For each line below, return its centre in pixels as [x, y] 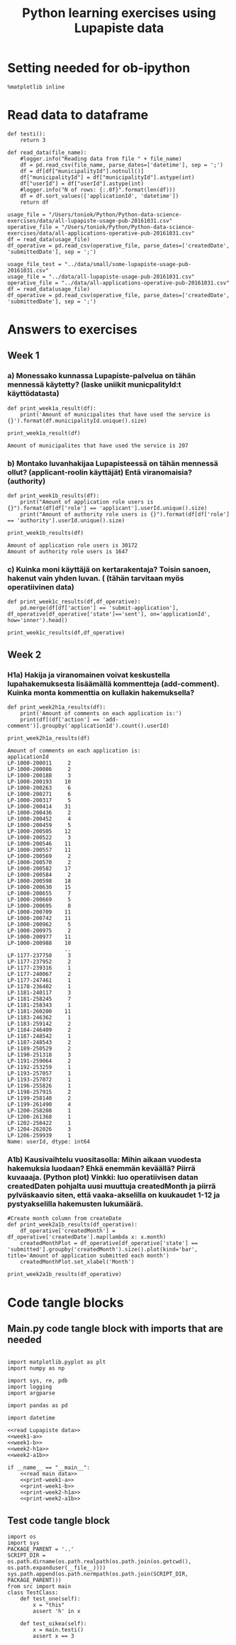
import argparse [31, 1393]
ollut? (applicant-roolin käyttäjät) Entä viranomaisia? [100, 472]
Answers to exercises [72, 329]
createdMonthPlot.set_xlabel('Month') [77, 1262]
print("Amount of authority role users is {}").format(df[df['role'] [125, 515]
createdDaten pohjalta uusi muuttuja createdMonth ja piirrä [112, 1186]
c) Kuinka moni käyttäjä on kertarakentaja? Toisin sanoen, [109, 569]
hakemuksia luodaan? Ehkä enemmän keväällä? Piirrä [102, 1168]
